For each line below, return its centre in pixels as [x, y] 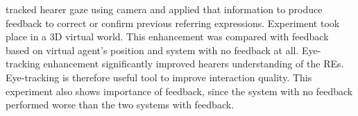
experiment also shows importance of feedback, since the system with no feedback [179, 91]
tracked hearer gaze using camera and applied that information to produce [164, 9]
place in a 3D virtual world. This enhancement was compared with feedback [167, 36]
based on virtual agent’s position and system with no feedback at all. [152, 50]
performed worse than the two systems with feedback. [120, 105]
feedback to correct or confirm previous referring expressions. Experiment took [173, 23]
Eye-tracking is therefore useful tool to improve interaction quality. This [159, 77]
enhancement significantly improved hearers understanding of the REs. [194, 64]
